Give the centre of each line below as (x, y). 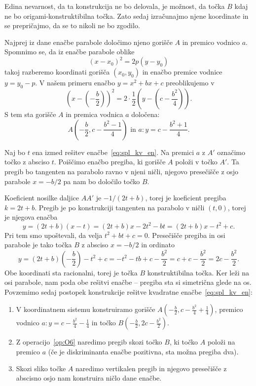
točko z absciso (27, 162)
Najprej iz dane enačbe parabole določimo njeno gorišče (89, 42)
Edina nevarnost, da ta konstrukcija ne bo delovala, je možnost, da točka (115, 6)
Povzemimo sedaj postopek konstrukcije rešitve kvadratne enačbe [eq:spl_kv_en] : (128, 291)
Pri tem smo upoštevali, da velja (54, 235)
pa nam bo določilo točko (102, 181)
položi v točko (196, 162)
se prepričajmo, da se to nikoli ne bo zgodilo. (72, 25)
